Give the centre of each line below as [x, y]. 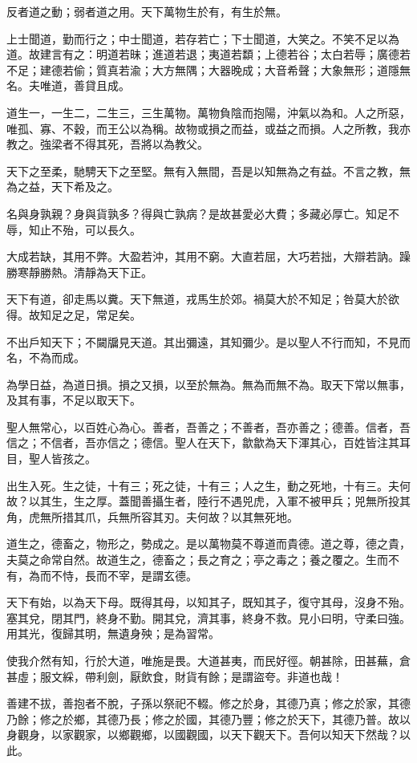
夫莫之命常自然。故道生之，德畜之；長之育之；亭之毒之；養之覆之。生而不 [203, 560]
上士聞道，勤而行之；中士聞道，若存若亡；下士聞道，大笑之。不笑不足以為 [203, 38]
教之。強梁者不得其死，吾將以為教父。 [107, 144]
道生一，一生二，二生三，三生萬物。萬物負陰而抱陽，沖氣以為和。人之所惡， [208, 112]
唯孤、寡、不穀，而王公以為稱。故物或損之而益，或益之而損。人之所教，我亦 [208, 128]
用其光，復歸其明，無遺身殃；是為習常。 [113, 633]
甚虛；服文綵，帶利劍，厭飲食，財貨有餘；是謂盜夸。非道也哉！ [175, 676]
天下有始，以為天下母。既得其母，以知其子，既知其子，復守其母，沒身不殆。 [208, 602]
